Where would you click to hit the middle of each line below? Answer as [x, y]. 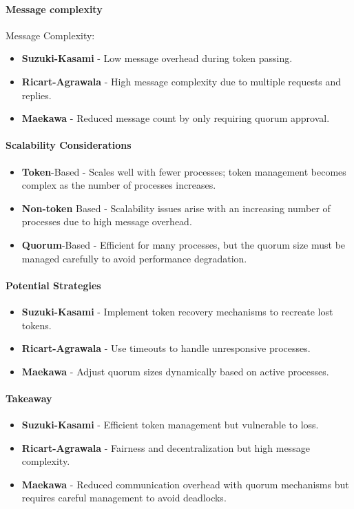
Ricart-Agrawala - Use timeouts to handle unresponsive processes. [166, 348]
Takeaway [29, 398]
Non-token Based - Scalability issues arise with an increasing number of [176, 208]
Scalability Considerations [69, 145]
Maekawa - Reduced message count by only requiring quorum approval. [176, 118]
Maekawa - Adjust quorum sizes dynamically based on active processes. [175, 371]
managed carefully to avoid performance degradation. [134, 258]
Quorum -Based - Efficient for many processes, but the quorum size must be [184, 244]
